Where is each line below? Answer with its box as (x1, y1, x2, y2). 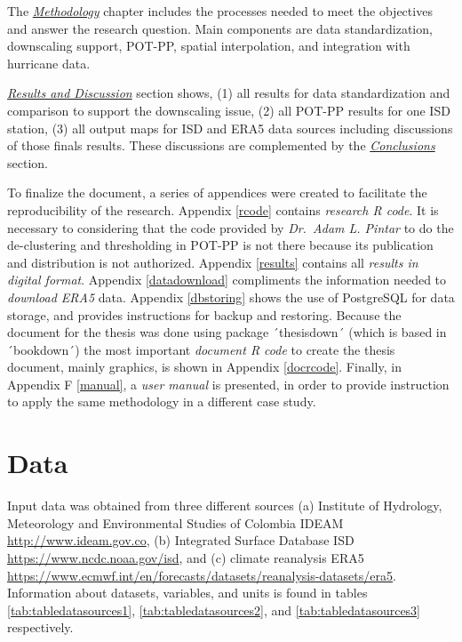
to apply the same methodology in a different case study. (7, 392, 316, 411)
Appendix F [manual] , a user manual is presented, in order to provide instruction (7, 374, 450, 393)
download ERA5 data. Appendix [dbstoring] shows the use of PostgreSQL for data (7, 287, 455, 306)
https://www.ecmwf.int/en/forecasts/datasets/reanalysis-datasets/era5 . (7, 566, 396, 584)
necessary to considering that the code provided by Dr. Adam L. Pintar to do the (7, 218, 454, 237)
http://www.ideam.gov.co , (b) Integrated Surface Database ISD (7, 531, 354, 550)
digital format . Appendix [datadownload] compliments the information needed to (7, 270, 447, 289)
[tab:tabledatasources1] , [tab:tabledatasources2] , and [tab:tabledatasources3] (7, 600, 421, 619)
